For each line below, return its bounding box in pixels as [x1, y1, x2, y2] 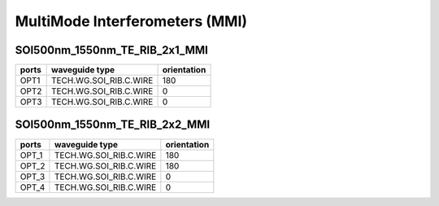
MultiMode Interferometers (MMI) [15, 12, 248, 30]
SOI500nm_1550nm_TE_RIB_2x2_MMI [15, 118, 211, 132]
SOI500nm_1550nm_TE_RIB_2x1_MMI [15, 43, 209, 57]
